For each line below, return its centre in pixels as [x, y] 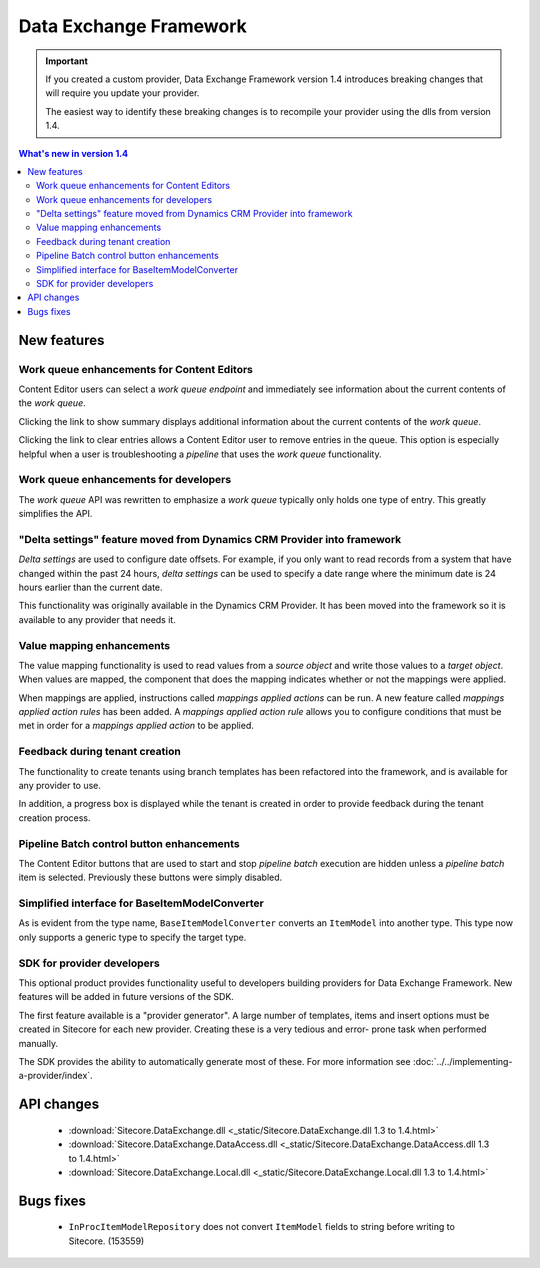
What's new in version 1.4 [73, 153]
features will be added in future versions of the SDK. [126, 997]
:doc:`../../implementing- [462, 1061]
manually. [38, 1043]
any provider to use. [60, 785]
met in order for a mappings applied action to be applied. [136, 726]
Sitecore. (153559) [106, 1241]
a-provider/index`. [56, 1076]
